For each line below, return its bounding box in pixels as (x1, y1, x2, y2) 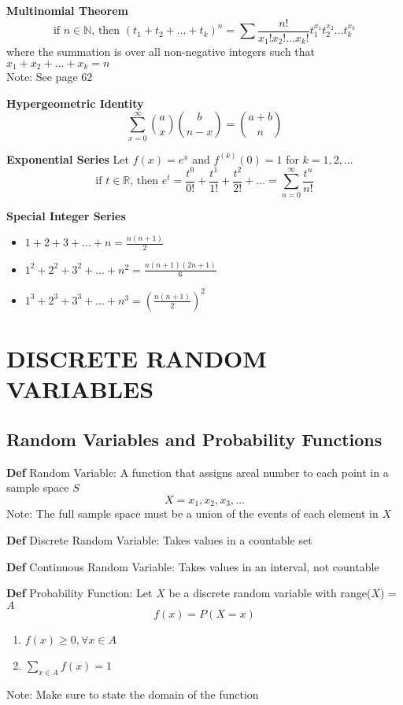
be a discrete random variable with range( (168, 585, 372, 601)
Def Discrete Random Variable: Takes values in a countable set (6, 531, 312, 548)
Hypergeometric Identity (6, 94, 144, 111)
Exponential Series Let (6, 150, 129, 167)
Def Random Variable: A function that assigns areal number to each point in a (6, 463, 389, 480)
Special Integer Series (6, 207, 126, 223)
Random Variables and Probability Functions (6, 426, 383, 451)
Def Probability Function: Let (6, 585, 153, 601)
